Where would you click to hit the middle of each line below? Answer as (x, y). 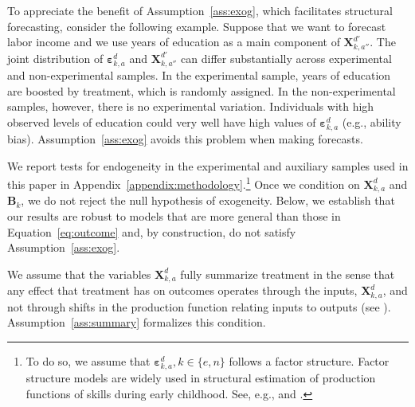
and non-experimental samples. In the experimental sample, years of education (199, 75)
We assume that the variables (79, 274)
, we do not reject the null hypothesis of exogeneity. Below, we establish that (208, 200)
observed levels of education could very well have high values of (162, 121)
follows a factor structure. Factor (309, 360)
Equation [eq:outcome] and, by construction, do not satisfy (152, 231)
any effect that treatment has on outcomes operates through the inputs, (182, 290)
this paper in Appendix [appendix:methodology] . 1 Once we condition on (184, 183)
